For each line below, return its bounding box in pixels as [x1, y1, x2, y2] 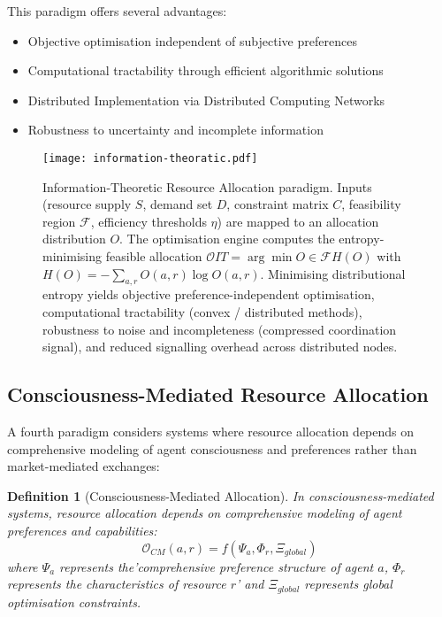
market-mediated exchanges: [7, 457, 160, 475]
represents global [304, 575, 392, 593]
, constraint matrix [226, 195, 329, 213]
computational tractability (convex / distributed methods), [42, 302, 362, 320]
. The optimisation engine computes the [119, 229, 335, 248]
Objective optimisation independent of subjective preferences [27, 31, 357, 50]
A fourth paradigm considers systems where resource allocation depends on [7, 421, 415, 440]
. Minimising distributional [260, 264, 406, 282]
